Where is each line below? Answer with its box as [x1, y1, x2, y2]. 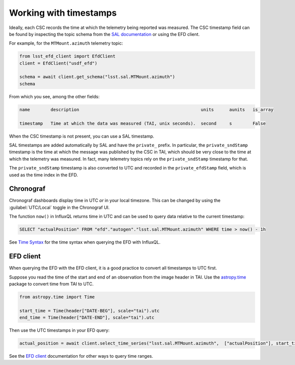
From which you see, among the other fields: [9, 93, 100, 99]
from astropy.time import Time [19, 294, 95, 300]
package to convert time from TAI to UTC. [9, 281, 94, 287]
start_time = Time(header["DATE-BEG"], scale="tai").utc [19, 308, 160, 313]
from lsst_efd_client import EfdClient [19, 54, 116, 59]
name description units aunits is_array [19, 107, 274, 112]
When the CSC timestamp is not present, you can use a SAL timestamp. [9, 133, 154, 139]
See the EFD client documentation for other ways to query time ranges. [9, 353, 153, 359]
